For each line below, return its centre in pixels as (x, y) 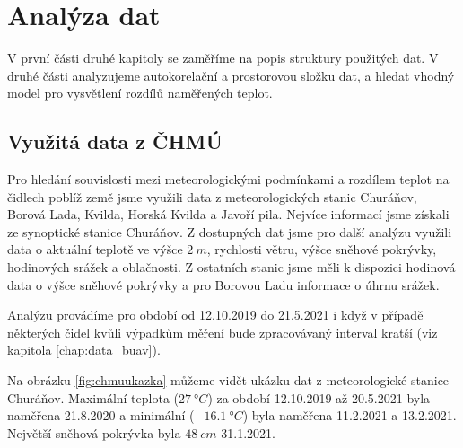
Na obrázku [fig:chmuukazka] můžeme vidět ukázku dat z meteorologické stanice (228, 380)
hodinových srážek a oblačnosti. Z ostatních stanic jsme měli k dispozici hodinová (231, 267)
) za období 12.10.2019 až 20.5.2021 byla (319, 397)
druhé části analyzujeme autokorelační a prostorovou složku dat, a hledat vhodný (231, 75)
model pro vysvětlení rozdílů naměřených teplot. (140, 93)
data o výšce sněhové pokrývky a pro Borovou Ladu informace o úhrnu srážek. (223, 284)
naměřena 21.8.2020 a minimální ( (101, 415)
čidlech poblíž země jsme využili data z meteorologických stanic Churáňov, (212, 196)
